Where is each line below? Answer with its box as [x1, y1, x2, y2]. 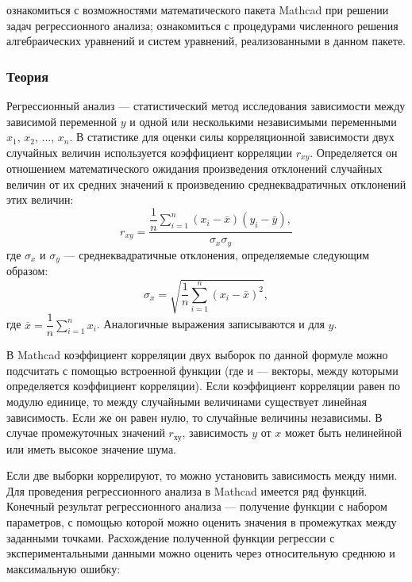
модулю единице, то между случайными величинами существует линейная [6, 393, 367, 409]
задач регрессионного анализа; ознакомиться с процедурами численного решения [6, 17, 399, 33]
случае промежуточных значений [6, 424, 165, 441]
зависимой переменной [6, 113, 117, 129]
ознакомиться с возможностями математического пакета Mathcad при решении [6, 2, 389, 17]
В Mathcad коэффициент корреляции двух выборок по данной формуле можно [6, 347, 388, 363]
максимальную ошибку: [6, 560, 121, 576]
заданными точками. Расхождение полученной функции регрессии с [6, 529, 335, 546]
